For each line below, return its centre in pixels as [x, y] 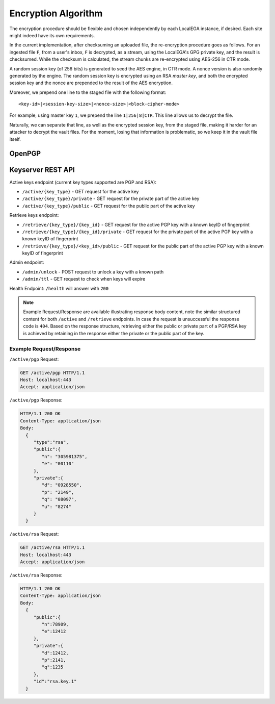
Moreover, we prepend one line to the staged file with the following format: [88, 92]
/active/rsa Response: [36, 575]
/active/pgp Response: [36, 400]
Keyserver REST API [42, 170]
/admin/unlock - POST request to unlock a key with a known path [93, 272]
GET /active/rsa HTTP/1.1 [52, 548]
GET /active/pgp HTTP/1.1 [52, 373]
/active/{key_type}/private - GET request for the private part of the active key [111, 198]
